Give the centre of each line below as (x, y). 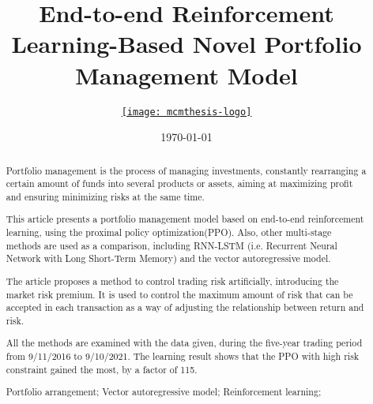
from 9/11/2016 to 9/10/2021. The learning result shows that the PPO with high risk (183, 356)
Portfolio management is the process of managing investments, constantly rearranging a (186, 170)
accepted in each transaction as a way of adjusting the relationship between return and (185, 307)
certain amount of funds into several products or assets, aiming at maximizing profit (179, 183)
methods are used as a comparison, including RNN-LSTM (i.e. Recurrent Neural (171, 245)
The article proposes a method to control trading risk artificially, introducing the (172, 281)
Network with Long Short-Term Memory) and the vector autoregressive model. (168, 258)
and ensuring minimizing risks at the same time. (105, 196)
